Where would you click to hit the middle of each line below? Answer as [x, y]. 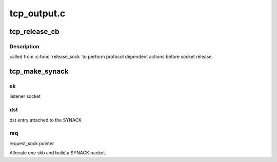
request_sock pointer [32, 143]
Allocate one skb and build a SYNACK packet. [58, 153]
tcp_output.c [37, 13]
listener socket [25, 96]
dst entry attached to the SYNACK [46, 120]
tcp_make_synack [39, 72]
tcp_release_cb [34, 32]
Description [24, 46]
